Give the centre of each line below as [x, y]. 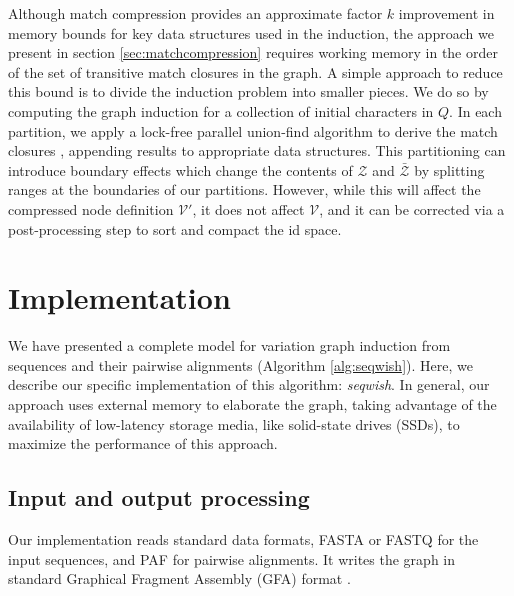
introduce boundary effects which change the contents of [180, 169]
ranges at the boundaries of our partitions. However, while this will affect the [244, 189]
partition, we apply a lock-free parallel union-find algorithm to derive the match [253, 130]
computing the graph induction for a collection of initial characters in [221, 110]
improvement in [446, 13]
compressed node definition [91, 208]
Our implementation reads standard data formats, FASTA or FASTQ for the [243, 539]
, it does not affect [248, 208]
